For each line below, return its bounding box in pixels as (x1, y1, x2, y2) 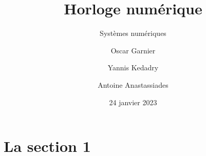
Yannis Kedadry (107, 62, 159, 73)
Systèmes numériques (100, 28, 166, 38)
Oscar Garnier (110, 45, 156, 55)
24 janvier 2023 (109, 96, 157, 107)
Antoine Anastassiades (98, 79, 168, 90)
